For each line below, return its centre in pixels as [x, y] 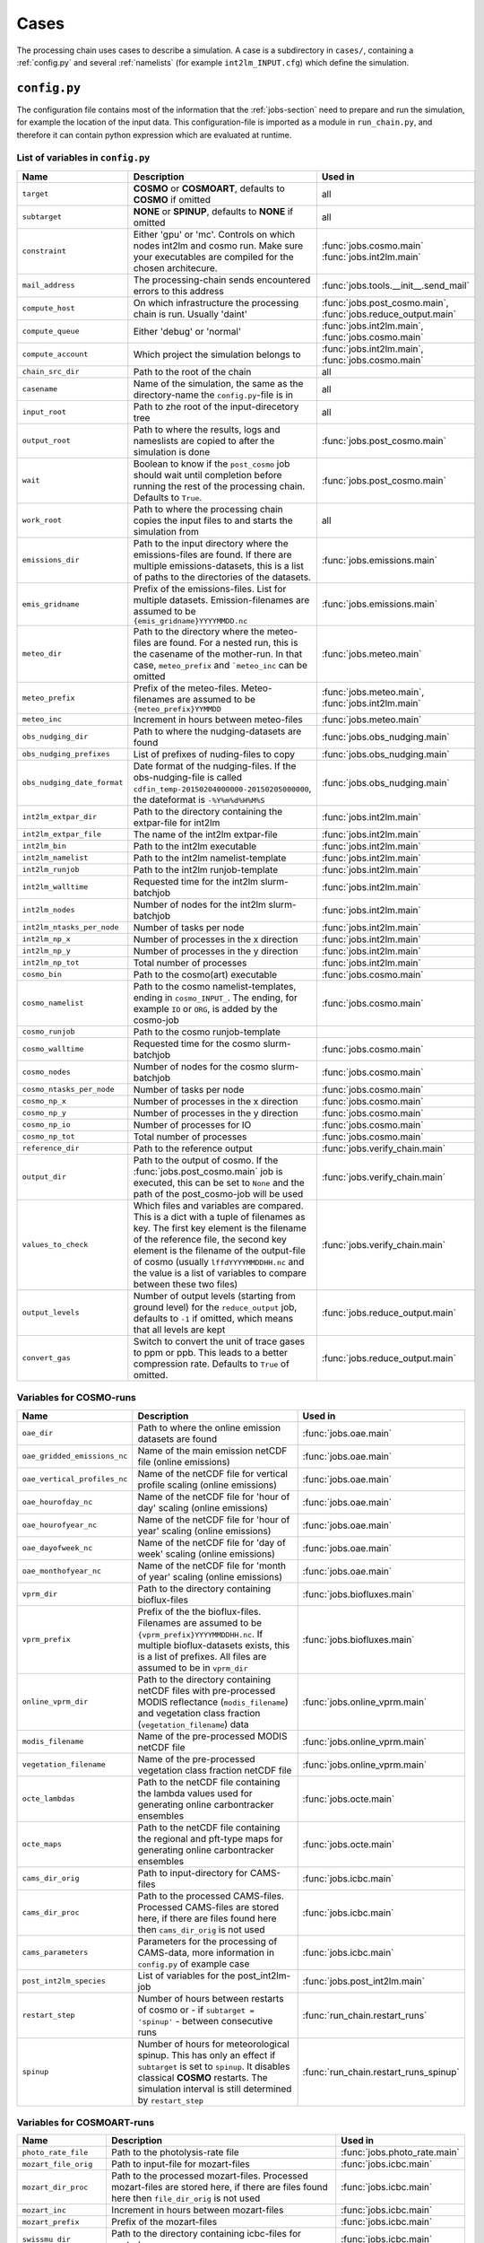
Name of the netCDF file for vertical [213, 1473]
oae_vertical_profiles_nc [75, 1479]
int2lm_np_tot [51, 963]
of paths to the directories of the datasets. [222, 577]
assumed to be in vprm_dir [193, 1667]
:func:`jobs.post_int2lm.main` [364, 1981]
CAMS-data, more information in [206, 1952]
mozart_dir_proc [55, 2187]
